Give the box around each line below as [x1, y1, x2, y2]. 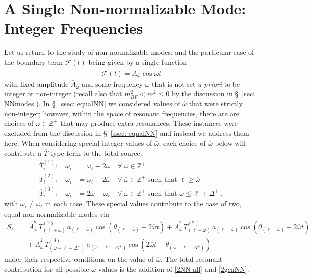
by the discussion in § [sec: [172, 88, 255, 99]
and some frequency [81, 78, 143, 89]
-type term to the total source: [48, 147, 142, 158]
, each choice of [159, 137, 206, 148]
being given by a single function [88, 56, 187, 67]
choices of [4, 118, 34, 128]
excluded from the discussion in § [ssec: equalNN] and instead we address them [4, 127, 249, 138]
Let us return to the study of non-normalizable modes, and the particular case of [4, 47, 254, 57]
